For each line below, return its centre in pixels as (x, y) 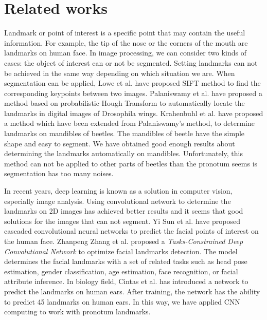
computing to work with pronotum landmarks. (77, 312)
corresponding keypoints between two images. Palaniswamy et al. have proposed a (133, 93)
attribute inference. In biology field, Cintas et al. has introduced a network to (126, 281)
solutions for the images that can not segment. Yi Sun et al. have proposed (122, 221)
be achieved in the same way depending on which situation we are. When (120, 73)
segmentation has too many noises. (59, 173)
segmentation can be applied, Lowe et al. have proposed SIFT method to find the (132, 83)
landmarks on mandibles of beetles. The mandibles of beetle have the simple (124, 133)
